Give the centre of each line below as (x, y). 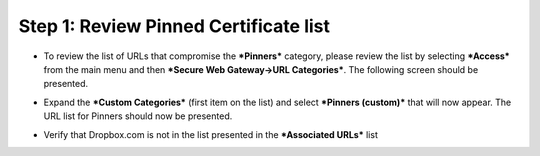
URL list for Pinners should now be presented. (138, 116)
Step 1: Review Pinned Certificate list (174, 26)
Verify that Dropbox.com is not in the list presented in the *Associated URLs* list (211, 134)
